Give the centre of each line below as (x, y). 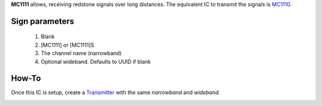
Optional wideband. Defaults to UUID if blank (96, 62)
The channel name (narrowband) (81, 53)
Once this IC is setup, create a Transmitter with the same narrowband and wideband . (116, 92)
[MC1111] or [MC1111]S (68, 45)
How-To (26, 78)
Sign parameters (43, 21)
